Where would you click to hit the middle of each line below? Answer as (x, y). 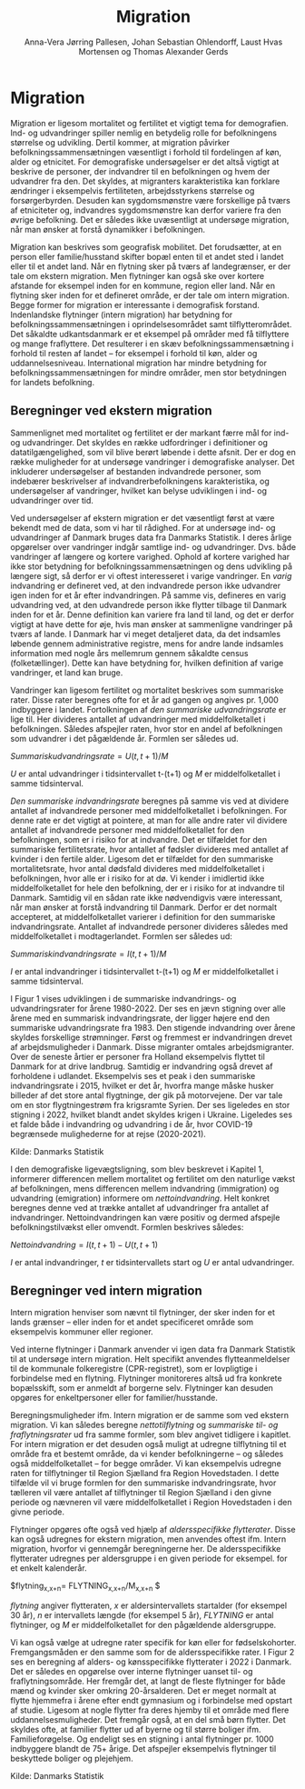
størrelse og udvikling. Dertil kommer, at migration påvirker (120, 142)
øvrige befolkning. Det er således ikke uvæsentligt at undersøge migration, (150, 219)
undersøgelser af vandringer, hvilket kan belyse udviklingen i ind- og (138, 490)
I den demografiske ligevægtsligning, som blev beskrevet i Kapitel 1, (137, 1169)
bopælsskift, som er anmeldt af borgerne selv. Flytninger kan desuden (142, 1388)
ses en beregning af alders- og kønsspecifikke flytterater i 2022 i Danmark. (151, 1662)
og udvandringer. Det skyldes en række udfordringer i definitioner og (139, 442)
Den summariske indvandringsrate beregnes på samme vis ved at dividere (150, 801)
